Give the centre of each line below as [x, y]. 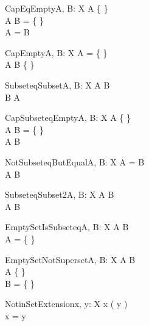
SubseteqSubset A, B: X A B [57, 85]
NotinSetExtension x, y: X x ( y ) [66, 304]
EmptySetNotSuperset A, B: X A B [70, 259]
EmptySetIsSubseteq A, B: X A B [67, 227]
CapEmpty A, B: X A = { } [56, 52]
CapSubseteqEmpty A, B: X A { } [68, 118]
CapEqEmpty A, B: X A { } [57, 8]
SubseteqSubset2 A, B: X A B [60, 194]
